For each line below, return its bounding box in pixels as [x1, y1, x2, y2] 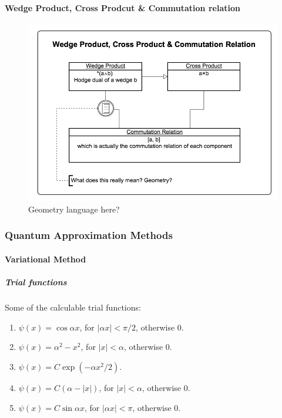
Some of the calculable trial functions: [5, 301, 141, 313]
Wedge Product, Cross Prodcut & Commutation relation [5, 1, 240, 14]
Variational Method [5, 252, 86, 265]
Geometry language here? [28, 203, 120, 215]
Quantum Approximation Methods [5, 228, 173, 242]
